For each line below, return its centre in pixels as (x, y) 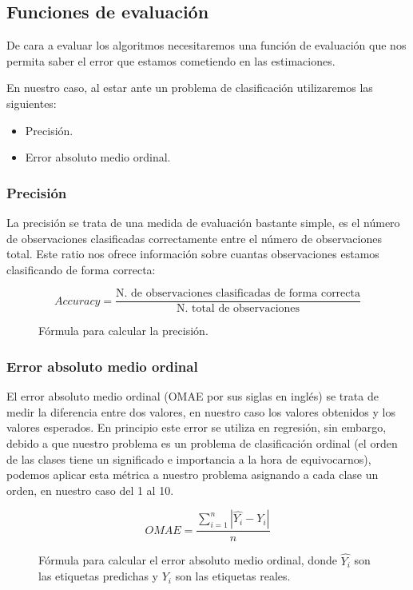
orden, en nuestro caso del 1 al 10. (90, 490)
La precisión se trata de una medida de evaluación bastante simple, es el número (203, 222)
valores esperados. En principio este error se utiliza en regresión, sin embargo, (197, 427)
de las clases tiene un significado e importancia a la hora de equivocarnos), (189, 458)
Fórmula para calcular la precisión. (123, 331)
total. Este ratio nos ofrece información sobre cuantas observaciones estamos (193, 254)
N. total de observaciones (238, 309)
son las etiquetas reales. (233, 576)
